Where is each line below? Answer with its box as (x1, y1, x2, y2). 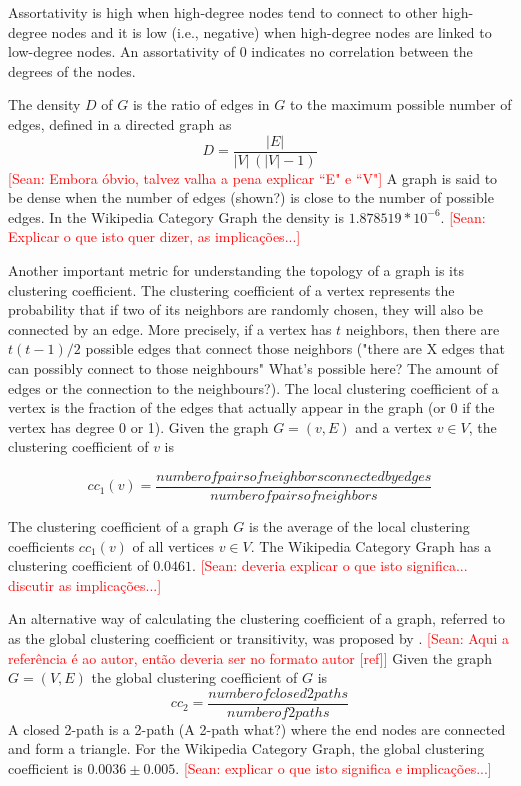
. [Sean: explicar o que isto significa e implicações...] (175, 758, 492, 778)
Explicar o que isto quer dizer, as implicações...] (8, 226, 301, 247)
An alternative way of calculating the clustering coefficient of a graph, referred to (8, 608, 505, 629)
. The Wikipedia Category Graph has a (250, 535, 492, 556)
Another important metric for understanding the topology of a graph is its (8, 260, 464, 280)
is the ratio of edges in (132, 94, 270, 115)
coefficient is (8, 758, 83, 778)
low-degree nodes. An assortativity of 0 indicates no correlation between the (8, 41, 473, 62)
